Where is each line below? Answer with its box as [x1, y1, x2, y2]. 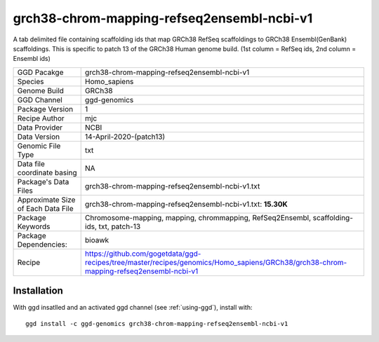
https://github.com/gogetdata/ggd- [84, 249, 201, 259]
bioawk [84, 235, 109, 245]
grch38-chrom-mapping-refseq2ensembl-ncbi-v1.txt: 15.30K [84, 199, 288, 209]
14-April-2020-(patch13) [84, 132, 166, 142]
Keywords [17, 221, 51, 231]
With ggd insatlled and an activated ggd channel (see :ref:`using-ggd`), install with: [13, 303, 253, 312]
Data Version [17, 132, 60, 142]
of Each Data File [17, 203, 74, 213]
